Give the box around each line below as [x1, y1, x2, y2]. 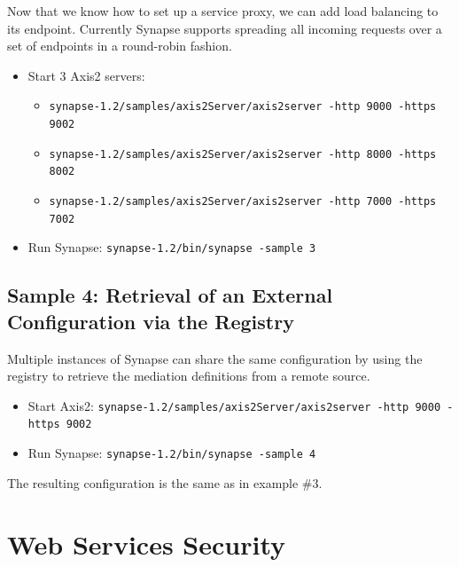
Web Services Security [7, 525, 285, 562]
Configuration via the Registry [7, 307, 294, 335]
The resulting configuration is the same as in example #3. [7, 473, 323, 492]
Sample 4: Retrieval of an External [7, 281, 333, 309]
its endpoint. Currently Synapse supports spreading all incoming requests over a [7, 19, 442, 37]
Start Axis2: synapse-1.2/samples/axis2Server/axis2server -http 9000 [27, 396, 441, 414]
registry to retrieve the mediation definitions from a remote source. [7, 366, 370, 385]
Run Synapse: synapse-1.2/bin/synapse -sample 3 [27, 238, 316, 256]
